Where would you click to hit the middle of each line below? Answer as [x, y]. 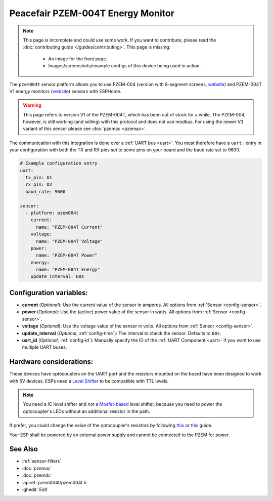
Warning [32, 105]
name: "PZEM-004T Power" [67, 255]
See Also [24, 449]
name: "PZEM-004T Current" [70, 227]
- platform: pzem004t [52, 213]
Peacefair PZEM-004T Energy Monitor [92, 13]
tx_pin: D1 [39, 177]
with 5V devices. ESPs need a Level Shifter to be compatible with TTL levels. [89, 381]
